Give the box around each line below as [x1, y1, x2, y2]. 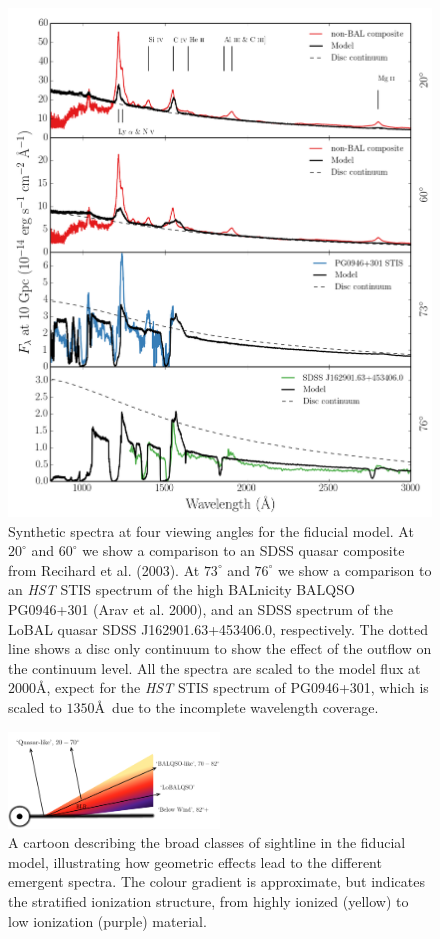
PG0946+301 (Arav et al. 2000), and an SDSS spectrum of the [8, 598, 393, 619]
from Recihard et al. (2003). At [8, 559, 200, 580]
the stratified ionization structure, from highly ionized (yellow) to [8, 890, 409, 911]
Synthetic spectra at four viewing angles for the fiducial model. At [8, 520, 414, 541]
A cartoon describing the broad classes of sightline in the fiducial [8, 832, 406, 853]
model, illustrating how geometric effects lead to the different [8, 851, 382, 872]
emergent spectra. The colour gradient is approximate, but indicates [8, 871, 425, 892]
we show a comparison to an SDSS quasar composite [82, 540, 405, 561]
